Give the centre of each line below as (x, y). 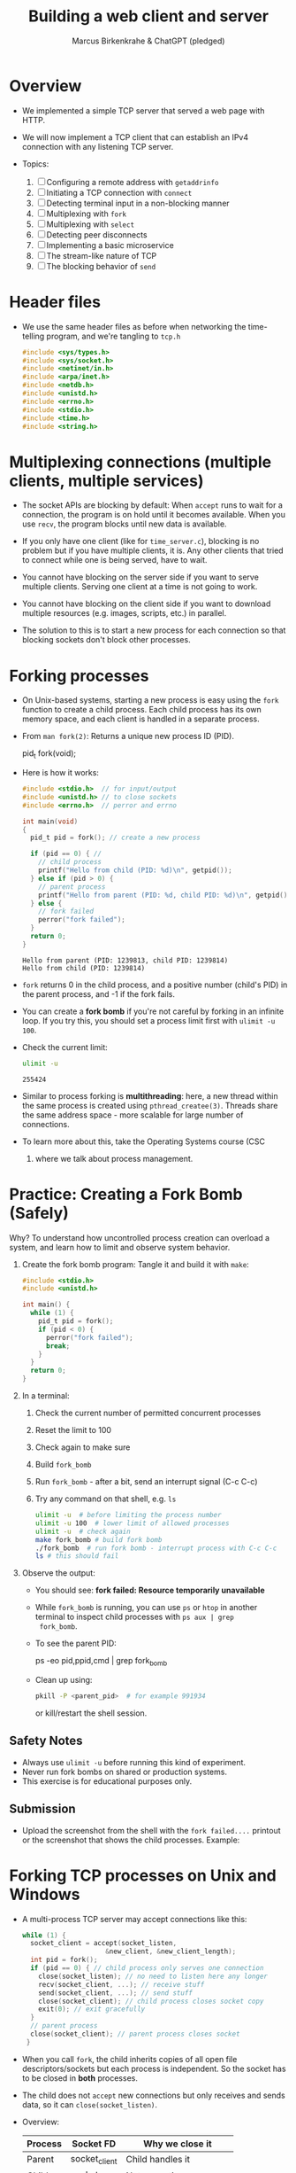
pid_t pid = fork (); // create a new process (115, 838)
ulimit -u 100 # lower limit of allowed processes (132, 1523)
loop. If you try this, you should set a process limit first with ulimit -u (148, 1020)
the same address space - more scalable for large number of (133, 1115)
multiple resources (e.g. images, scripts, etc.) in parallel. (124, 613)
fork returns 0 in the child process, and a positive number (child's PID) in (155, 985)
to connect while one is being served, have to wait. (114, 560)
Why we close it (177, 2144)
